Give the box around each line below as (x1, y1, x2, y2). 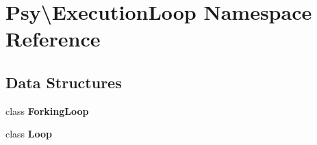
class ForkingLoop (5, 103, 89, 118)
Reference (5, 25, 101, 53)
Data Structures (5, 71, 122, 92)
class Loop (5, 127, 52, 141)
